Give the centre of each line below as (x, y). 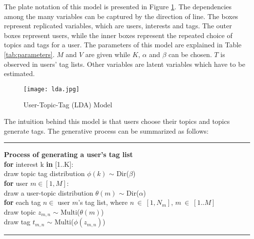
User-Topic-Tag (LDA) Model (68, 105)
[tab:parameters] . (29, 54)
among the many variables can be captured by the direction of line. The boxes (121, 16)
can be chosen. (190, 54)
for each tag (22, 202)
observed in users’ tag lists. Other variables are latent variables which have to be (125, 64)
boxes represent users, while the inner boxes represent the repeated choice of (118, 35)
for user (16, 183)
